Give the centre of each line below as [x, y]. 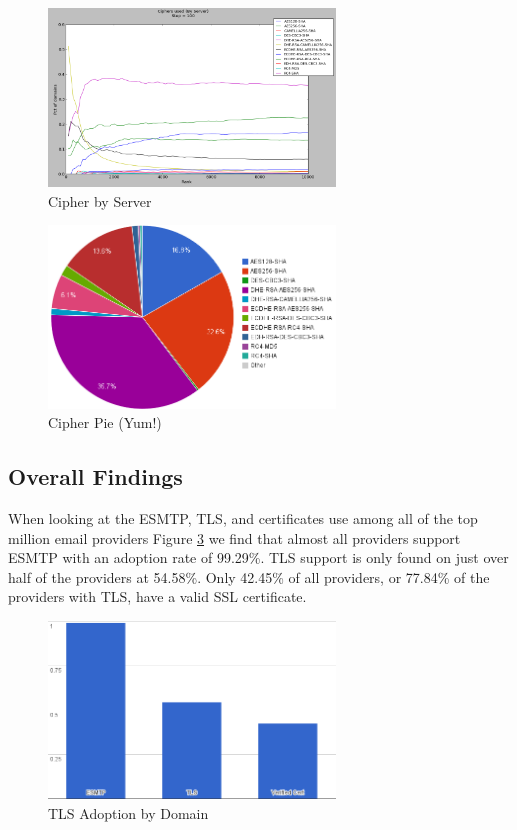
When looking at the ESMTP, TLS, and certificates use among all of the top [243, 518]
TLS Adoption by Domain [128, 812]
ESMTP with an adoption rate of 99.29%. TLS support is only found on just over [258, 557]
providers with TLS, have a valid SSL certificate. [157, 596]
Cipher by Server [100, 200]
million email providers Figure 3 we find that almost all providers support [234, 537]
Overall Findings [95, 476]
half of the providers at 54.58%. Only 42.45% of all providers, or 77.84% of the [249, 576]
